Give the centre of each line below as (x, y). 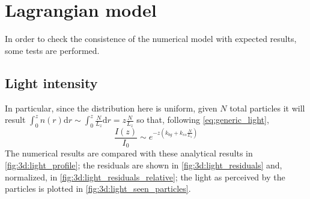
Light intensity (51, 82)
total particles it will (267, 108)
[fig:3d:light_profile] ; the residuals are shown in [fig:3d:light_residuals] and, (144, 165)
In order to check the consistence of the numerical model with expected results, (151, 39)
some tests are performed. (52, 50)
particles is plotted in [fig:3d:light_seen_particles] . (98, 189)
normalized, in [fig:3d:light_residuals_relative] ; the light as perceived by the (145, 177)
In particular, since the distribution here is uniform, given (111, 108)
